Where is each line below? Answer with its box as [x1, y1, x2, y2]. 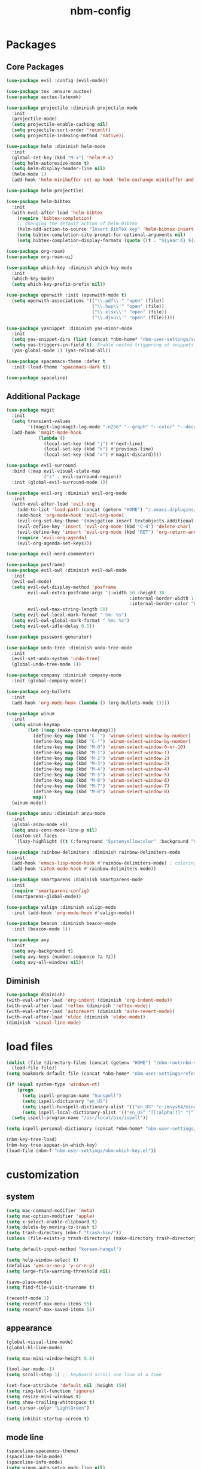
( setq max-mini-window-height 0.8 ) [6, 1355, 95, 1361]
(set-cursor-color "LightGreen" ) [6, 1405, 90, 1411]
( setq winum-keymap [11, 722, 60, 728]
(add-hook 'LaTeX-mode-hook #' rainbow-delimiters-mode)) [11, 866, 157, 872]
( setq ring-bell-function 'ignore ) [6, 1388, 95, 1394]
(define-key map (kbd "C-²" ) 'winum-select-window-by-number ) [32, 738, 191, 744]
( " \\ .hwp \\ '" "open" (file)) [92, 303, 165, 309]
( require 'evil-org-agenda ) [17, 534, 87, 540]
